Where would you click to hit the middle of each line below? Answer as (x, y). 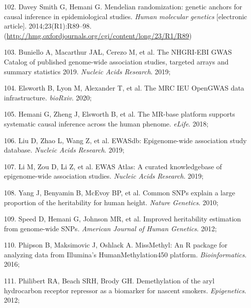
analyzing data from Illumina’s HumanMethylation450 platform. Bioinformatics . (125, 254)
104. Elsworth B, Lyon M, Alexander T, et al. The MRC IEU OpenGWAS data (124, 88)
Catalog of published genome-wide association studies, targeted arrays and (116, 61)
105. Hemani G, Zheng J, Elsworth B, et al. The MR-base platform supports (120, 114)
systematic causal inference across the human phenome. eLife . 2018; (106, 123)
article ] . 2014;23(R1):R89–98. (48, 26)
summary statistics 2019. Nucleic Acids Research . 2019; (87, 71)
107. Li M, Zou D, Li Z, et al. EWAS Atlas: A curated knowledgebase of (113, 166)
